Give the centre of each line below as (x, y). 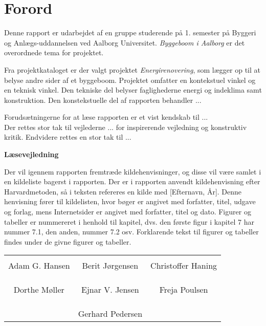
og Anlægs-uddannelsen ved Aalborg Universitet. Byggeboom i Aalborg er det (125, 42)
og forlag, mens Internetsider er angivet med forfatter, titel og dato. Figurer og (128, 212)
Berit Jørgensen (110, 266)
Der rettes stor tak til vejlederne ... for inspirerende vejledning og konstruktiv (126, 127)
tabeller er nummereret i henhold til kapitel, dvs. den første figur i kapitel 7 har (129, 221)
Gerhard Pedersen (110, 314)
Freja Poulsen (184, 290)
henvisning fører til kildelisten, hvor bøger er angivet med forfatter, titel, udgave (130, 201)
